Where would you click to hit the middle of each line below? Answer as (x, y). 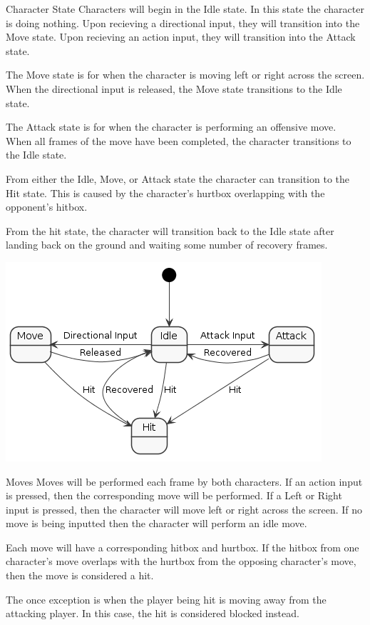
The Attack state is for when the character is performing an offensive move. (171, 127)
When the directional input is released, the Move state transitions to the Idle (174, 88)
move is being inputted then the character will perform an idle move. (156, 523)
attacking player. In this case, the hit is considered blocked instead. (153, 613)
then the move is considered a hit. (80, 575)
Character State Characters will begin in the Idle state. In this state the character (185, 9)
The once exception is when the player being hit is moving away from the (166, 599)
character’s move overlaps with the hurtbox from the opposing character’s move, (181, 561)
